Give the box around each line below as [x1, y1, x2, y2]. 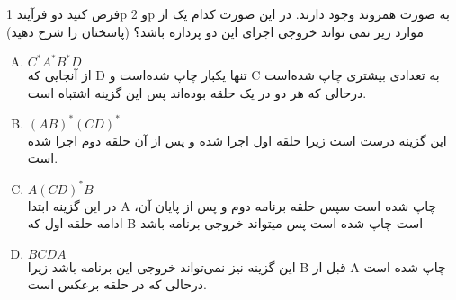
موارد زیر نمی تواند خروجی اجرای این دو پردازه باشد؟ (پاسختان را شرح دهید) [6, 22, 424, 40]
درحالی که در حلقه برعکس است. [27, 275, 207, 294]
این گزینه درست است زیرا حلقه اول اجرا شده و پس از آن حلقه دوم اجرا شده [27, 130, 447, 149]
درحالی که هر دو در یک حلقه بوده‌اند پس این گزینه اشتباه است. [27, 83, 367, 101]
